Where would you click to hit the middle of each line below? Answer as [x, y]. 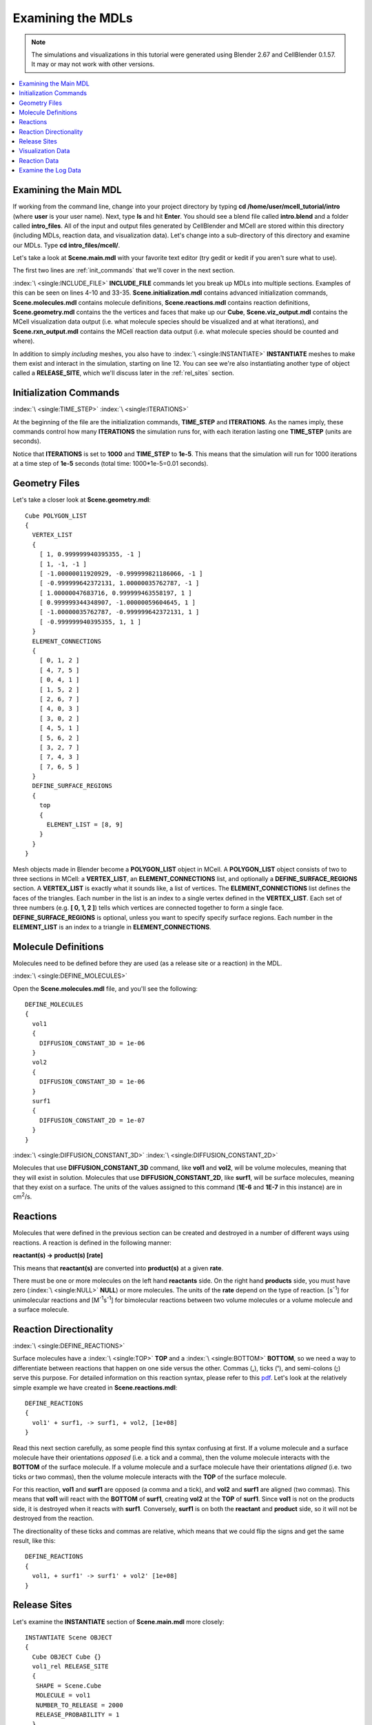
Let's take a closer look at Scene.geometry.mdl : [82, 500]
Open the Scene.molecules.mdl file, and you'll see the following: [105, 988]
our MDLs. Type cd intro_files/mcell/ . [66, 245]
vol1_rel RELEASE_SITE [70, 1667]
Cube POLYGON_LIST [56, 515]
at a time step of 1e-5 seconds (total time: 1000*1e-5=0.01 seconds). [111, 464]
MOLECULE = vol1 [63, 1695]
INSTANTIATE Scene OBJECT [69, 1637]
